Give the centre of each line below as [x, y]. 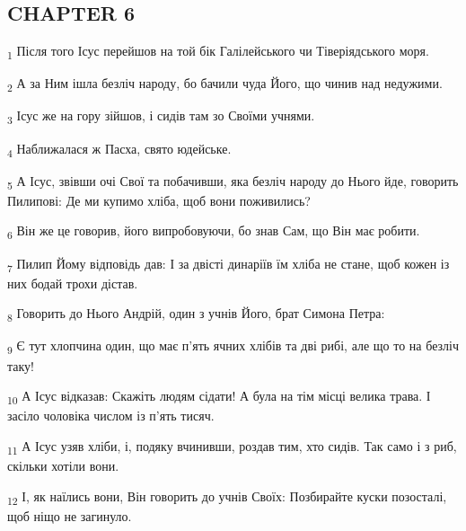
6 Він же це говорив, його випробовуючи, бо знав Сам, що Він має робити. [214, 232]
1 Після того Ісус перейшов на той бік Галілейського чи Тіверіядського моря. [218, 52]
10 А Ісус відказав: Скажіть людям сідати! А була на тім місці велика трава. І [219, 397]
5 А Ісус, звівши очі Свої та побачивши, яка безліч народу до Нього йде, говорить [233, 181]
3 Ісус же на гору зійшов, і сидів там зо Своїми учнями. [161, 117]
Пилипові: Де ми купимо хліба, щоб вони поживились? [159, 200]
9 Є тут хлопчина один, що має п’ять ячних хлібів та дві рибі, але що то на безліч [233, 347]
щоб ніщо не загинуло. [70, 515]
